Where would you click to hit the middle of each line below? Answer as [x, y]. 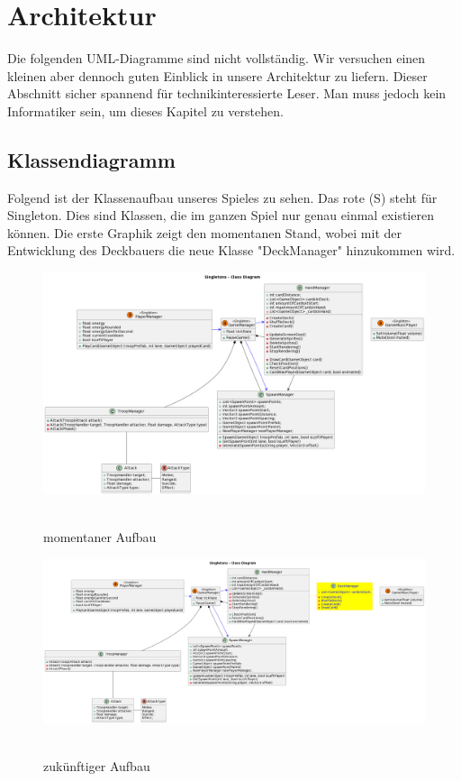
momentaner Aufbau [100, 537]
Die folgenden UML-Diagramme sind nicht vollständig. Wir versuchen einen [217, 58]
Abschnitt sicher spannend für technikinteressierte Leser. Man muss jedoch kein [227, 93]
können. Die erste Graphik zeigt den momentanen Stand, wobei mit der [204, 232]
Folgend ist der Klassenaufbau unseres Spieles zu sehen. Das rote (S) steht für [222, 197]
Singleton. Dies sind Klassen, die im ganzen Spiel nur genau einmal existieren [221, 215]
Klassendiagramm [91, 159]
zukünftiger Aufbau [97, 765]
